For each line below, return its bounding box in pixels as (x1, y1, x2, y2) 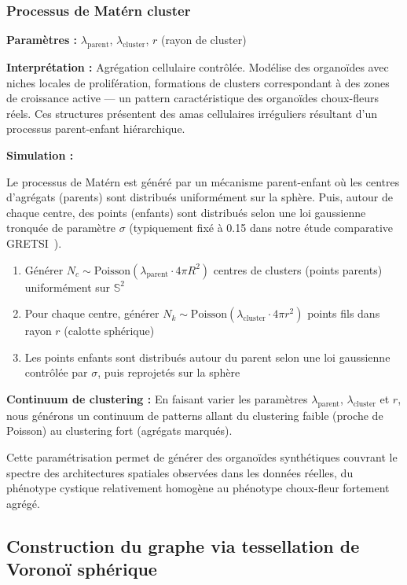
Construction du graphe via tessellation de (6, 533, 360, 557)
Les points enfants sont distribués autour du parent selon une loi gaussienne (24, 348, 390, 365)
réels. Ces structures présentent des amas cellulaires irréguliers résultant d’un (6, 105, 378, 121)
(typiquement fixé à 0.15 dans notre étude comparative (129, 219, 394, 236)
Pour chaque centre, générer (24, 305, 159, 322)
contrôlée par (24, 364, 88, 381)
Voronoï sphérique (6, 557, 157, 581)
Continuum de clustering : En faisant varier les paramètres (6, 390, 308, 407)
